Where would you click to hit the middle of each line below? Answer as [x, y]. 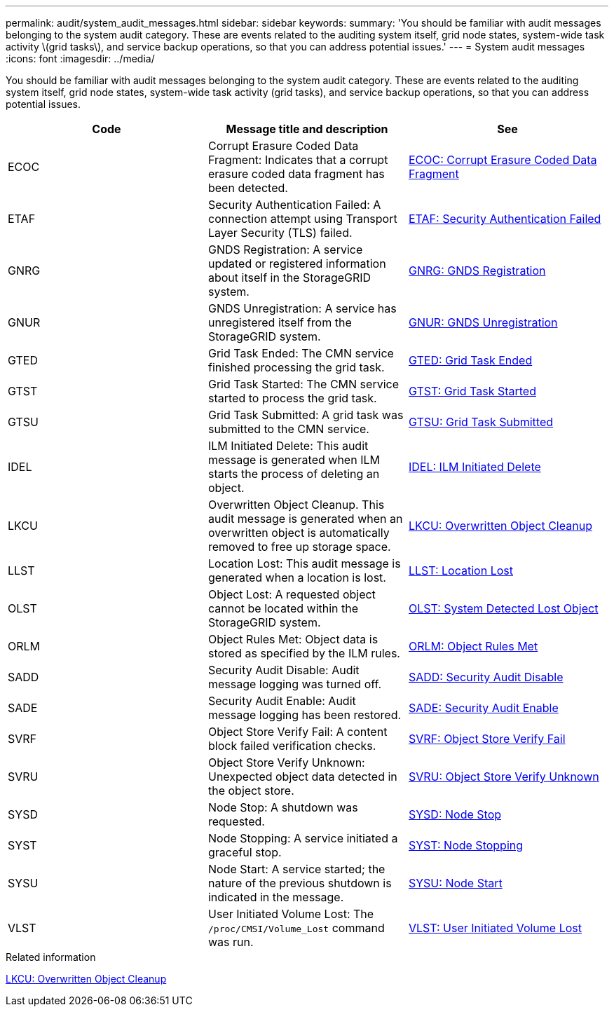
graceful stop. [245, 852]
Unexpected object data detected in [302, 777]
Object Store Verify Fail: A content [298, 732]
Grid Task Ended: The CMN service [301, 353]
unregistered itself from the [280, 322]
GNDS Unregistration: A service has [302, 308]
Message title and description [307, 129]
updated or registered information [297, 264]
